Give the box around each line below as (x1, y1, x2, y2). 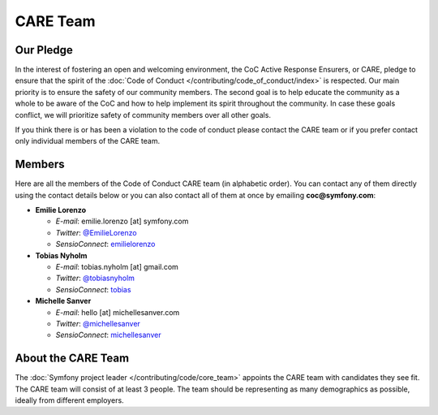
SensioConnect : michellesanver (55, 330, 161, 340)
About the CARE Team (15, 352, 130, 365)
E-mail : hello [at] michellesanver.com (55, 307, 180, 317)
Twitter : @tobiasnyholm (55, 273, 135, 283)
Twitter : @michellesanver (55, 319, 141, 328)
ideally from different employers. (15, 396, 125, 405)
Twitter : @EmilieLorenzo (55, 227, 137, 237)
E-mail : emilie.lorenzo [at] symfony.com (55, 216, 189, 227)
